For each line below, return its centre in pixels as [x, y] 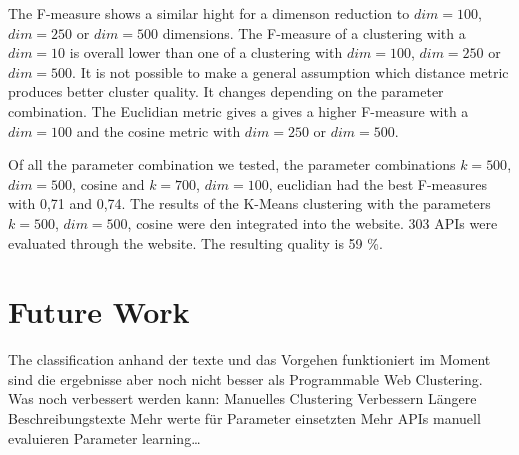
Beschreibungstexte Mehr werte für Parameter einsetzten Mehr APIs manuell [244, 418]
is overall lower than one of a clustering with [206, 52]
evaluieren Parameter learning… [104, 437]
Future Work [99, 311]
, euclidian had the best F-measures [377, 183]
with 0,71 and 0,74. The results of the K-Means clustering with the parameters [249, 203]
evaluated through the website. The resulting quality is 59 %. [195, 242]
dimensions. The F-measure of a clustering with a [314, 32]
